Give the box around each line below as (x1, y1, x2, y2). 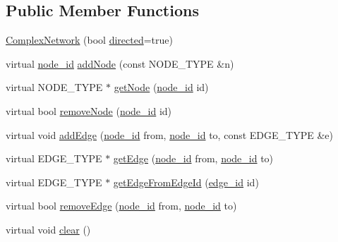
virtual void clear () (6, 222, 91, 236)
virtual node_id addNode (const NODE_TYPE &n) (6, 56, 234, 71)
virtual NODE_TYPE (6, 80, 103, 95)
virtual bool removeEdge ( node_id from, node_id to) (6, 198, 237, 213)
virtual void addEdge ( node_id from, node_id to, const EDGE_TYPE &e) (6, 127, 333, 142)
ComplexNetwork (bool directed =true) (6, 32, 173, 47)
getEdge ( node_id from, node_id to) (113, 151, 274, 166)
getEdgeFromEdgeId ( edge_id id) (113, 174, 259, 189)
